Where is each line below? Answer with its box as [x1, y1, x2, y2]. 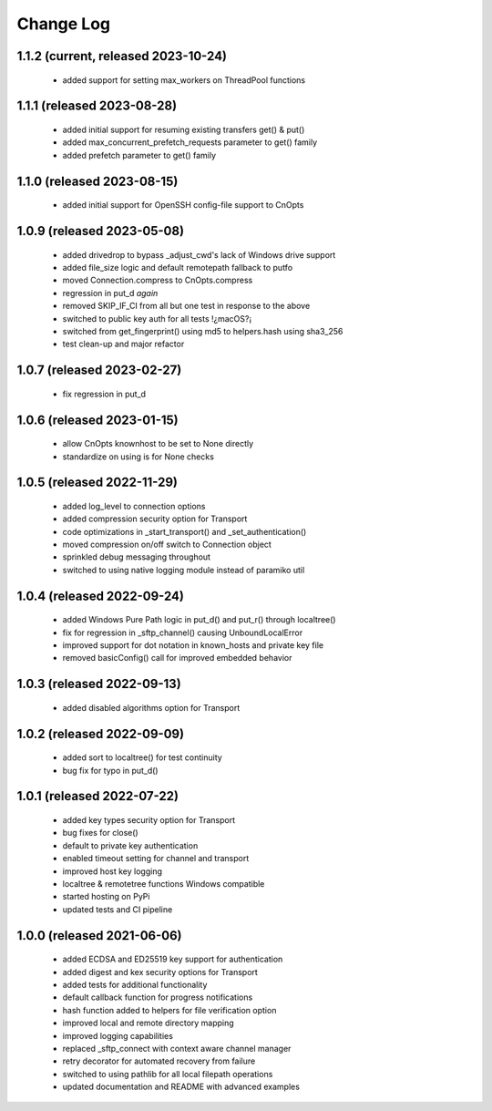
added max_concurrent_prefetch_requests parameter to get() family [62, 137, 318, 148]
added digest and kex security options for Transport [62, 966, 259, 977]
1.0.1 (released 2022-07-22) [16, 788, 179, 804]
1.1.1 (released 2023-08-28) [16, 98, 178, 114]
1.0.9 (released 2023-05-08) [16, 223, 185, 239]
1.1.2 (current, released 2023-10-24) [16, 48, 228, 64]
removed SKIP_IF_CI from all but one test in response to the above [62, 301, 311, 312]
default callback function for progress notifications [62, 992, 253, 1003]
